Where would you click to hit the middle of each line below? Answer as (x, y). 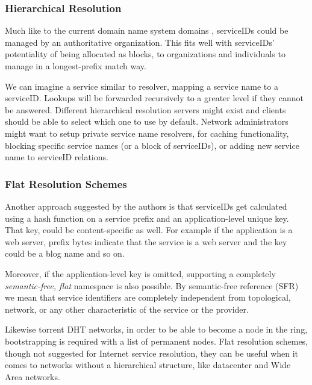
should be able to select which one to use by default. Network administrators (147, 121)
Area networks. (33, 376)
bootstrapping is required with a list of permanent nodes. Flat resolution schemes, (157, 341)
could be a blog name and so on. (65, 253)
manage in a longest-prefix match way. (76, 66)
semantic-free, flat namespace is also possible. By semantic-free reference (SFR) (152, 285)
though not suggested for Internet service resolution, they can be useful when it (152, 353)
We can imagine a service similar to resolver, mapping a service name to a (142, 86)
